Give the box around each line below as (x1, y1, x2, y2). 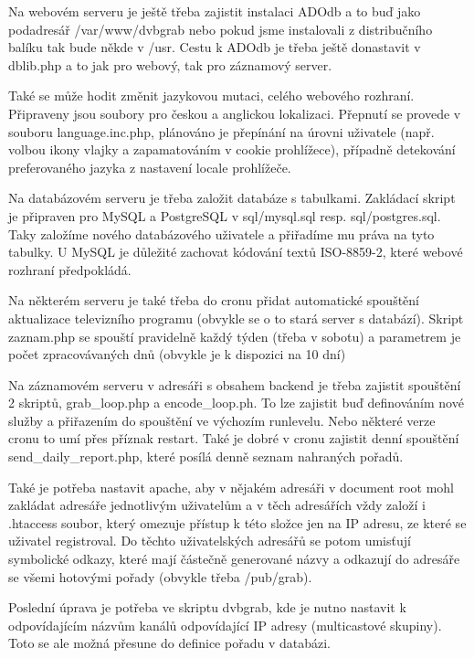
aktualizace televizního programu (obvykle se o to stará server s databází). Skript (8, 308, 464, 327)
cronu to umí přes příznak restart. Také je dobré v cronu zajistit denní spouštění (8, 429, 459, 448)
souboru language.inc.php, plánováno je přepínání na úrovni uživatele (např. (8, 122, 435, 141)
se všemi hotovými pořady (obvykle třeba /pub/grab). (8, 567, 312, 586)
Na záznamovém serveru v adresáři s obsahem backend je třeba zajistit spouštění (8, 375, 461, 394)
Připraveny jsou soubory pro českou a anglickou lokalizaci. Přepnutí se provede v (8, 103, 461, 122)
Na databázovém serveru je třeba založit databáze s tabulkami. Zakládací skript (8, 188, 456, 207)
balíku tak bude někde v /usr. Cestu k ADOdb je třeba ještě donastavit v (8, 37, 421, 57)
